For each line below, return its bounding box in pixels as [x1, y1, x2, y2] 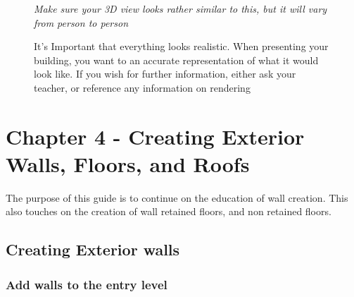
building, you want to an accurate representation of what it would [34, 52, 319, 67]
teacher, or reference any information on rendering [34, 80, 251, 95]
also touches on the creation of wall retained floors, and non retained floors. [6, 204, 331, 219]
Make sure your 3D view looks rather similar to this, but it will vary [34, 1, 327, 16]
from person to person [34, 15, 129, 30]
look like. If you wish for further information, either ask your [34, 66, 296, 81]
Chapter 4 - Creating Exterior [6, 121, 305, 150]
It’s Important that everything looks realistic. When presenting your [34, 39, 329, 54]
